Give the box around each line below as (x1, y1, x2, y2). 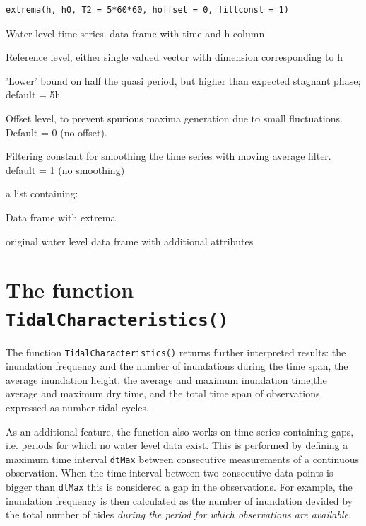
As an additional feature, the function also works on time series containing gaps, (6, 423, 354, 438)
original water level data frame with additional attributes (6, 233, 254, 248)
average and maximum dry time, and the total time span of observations (6, 386, 320, 401)
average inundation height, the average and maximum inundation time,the (6, 372, 327, 387)
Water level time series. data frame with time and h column (6, 25, 265, 40)
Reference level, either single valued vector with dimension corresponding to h (6, 49, 343, 64)
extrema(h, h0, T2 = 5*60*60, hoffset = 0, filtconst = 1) (6, 5, 289, 15)
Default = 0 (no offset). (6, 124, 107, 139)
